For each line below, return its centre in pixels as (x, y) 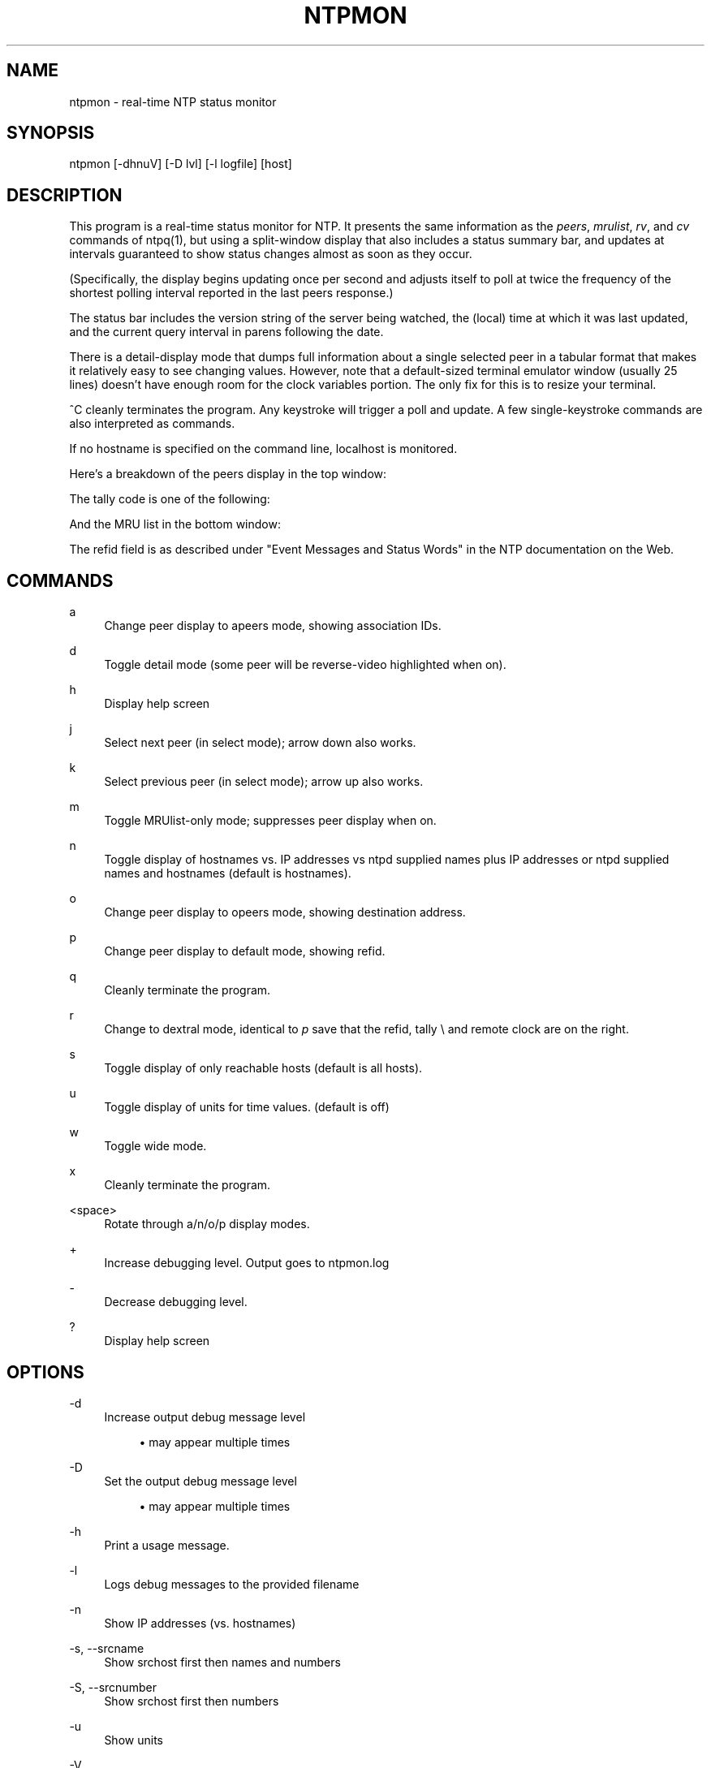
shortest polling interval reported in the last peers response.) (231, 293)
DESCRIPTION (65, 195)
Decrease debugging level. (176, 1302)
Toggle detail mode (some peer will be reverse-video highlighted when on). (305, 665)
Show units (134, 1740)
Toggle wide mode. (155, 1146)
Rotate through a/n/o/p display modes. (207, 1224)
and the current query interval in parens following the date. (226, 332)
